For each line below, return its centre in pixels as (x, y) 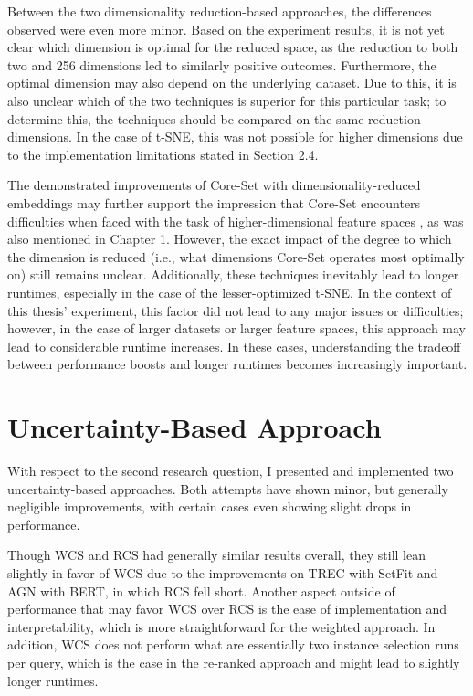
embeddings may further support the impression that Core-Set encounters (214, 202)
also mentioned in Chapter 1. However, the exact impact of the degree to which (230, 239)
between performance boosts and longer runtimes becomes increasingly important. (237, 364)
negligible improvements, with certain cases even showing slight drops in (210, 506)
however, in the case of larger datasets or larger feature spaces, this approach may (236, 328)
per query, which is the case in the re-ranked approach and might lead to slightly (234, 662)
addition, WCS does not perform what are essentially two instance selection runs (233, 644)
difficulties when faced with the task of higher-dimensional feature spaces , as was (236, 221)
